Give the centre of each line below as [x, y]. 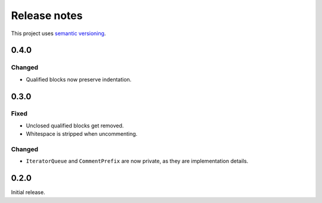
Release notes [47, 15]
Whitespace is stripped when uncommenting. [82, 134]
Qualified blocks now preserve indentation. [79, 79]
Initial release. [28, 192]
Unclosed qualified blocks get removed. [75, 126]
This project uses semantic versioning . [58, 33]
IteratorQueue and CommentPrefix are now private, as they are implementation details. [137, 161]
